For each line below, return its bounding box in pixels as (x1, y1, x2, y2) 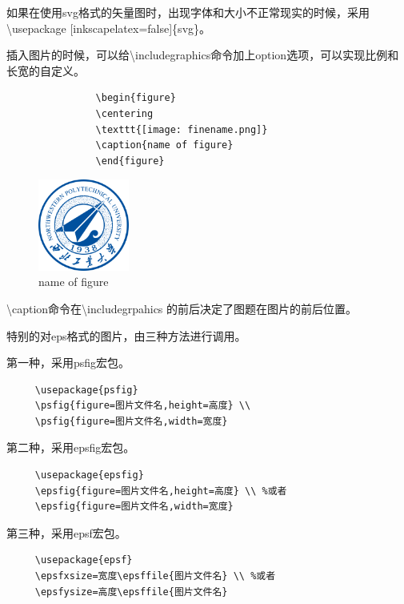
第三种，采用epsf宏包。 (6, 524, 126, 541)
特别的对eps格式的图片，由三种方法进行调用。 (6, 327, 246, 344)
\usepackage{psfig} (34, 384, 138, 396)
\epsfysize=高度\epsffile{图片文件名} (34, 586, 228, 598)
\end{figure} (95, 155, 165, 167)
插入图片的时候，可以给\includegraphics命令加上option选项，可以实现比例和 (6, 46, 399, 63)
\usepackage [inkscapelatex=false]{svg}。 (6, 19, 211, 36)
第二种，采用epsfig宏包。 (6, 439, 135, 456)
